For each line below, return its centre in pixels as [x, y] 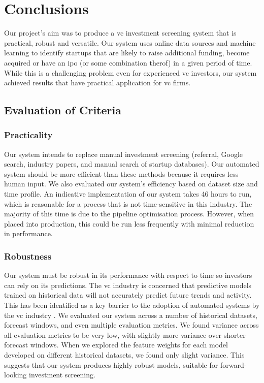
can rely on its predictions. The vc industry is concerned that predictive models [128, 285]
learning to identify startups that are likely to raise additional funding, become [127, 53]
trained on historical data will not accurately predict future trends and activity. [128, 295]
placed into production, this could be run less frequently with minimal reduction [129, 223]
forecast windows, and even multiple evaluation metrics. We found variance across [131, 325]
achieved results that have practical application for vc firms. [97, 83]
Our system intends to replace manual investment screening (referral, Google [124, 154]
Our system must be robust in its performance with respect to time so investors [128, 275]
